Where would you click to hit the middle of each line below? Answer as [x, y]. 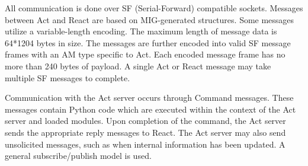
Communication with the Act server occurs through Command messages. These [149, 98]
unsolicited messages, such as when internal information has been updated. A [145, 144]
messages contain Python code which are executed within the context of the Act [150, 109]
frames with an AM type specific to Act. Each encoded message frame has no [145, 54]
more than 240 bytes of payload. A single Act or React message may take [138, 66]
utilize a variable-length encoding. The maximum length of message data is [141, 31]
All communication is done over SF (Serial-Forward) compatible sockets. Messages [154, 8]
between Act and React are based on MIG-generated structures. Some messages [150, 19]
